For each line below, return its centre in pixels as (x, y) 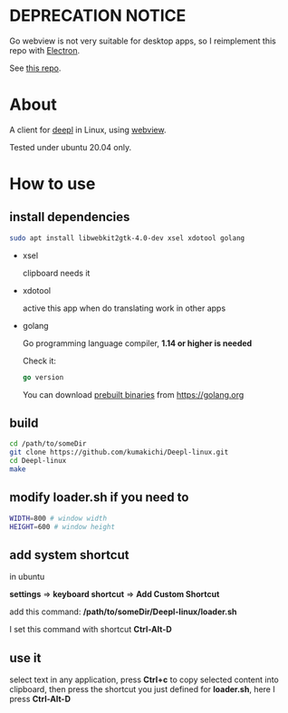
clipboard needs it (56, 273)
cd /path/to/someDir (48, 444)
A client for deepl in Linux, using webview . (88, 130)
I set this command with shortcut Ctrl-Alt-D (91, 630)
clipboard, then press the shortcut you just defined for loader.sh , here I (142, 689)
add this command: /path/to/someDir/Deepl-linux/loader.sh (123, 612)
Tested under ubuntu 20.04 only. (71, 147)
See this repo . (35, 68)
